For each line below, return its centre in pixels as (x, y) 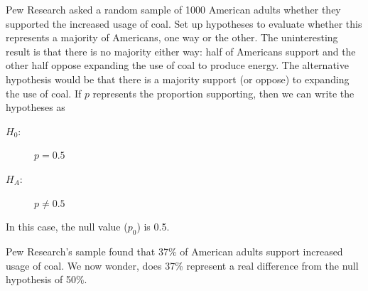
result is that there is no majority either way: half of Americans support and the (181, 51)
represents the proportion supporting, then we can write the (223, 93)
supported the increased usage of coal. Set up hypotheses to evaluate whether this (184, 23)
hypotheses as (36, 107)
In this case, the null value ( (67, 227)
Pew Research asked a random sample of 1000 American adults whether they (173, 9)
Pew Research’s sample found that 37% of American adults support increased (174, 251)
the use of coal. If (44, 93)
